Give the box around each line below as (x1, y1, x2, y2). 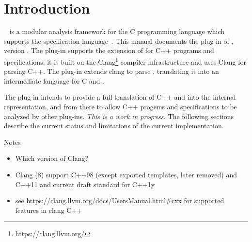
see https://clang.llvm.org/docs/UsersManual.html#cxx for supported (15, 195, 224, 206)
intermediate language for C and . (4, 75, 104, 86)
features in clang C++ (15, 205, 82, 215)
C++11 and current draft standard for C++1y (15, 179, 155, 189)
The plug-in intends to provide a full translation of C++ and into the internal (4, 92, 236, 102)
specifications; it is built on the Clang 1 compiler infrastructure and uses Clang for (4, 55, 247, 67)
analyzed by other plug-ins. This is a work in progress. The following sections (4, 111, 234, 121)
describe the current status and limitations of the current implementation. (4, 121, 224, 131)
